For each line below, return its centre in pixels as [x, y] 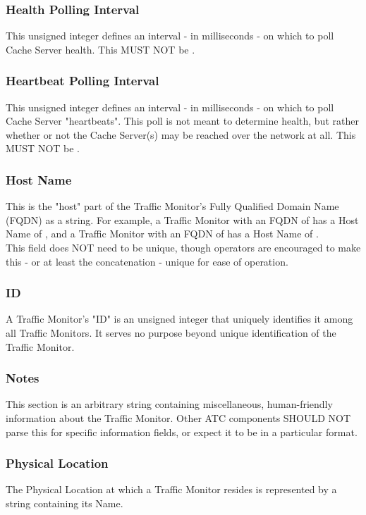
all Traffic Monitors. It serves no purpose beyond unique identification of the [171, 333]
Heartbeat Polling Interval [83, 81]
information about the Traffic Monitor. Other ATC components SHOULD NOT [178, 418]
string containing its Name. [65, 503]
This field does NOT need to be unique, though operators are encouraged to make [183, 247]
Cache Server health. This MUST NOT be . [100, 49]
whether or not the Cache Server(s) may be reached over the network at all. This [181, 134]
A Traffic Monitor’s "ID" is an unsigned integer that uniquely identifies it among [179, 319]
